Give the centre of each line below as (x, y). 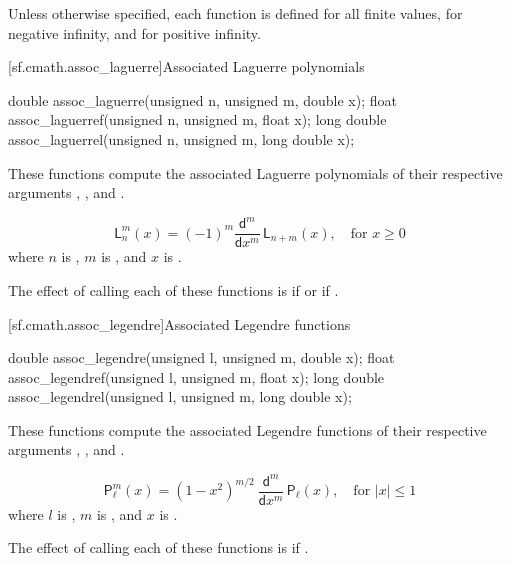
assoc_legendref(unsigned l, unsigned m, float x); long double (196, 376)
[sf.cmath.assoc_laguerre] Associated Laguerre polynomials (186, 66)
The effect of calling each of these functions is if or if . (173, 289)
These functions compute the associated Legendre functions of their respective (247, 429)
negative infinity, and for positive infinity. (134, 32)
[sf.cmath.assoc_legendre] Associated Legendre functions (179, 323)
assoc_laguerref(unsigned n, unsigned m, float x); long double (197, 119)
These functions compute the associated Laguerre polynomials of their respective (255, 172)
